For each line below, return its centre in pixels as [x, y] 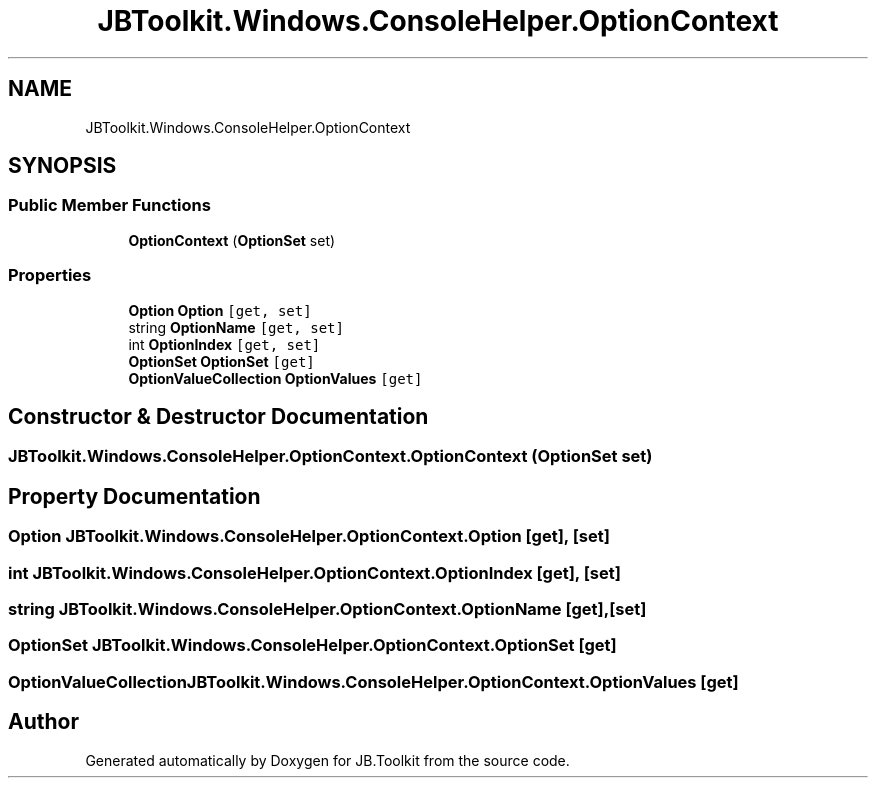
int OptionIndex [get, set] [224, 344]
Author [43, 722]
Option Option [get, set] [220, 310]
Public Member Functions [109, 205]
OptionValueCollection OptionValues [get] [275, 378]
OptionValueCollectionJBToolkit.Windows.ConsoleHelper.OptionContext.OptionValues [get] [373, 681]
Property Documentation [134, 496]
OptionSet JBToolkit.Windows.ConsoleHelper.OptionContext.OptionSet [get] [312, 645]
